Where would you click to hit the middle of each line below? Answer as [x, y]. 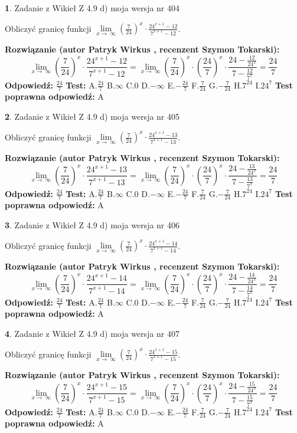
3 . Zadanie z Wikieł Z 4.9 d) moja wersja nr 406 [92, 224]
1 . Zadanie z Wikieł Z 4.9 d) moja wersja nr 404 [92, 8]
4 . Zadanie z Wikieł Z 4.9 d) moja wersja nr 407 [92, 333]
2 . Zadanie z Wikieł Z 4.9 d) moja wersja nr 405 [92, 116]
